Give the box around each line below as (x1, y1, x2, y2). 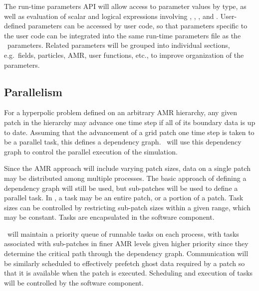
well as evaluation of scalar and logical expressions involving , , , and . (4, 10, 219, 21)
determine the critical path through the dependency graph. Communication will (4, 248, 249, 259)
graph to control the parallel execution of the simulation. (4, 146, 178, 156)
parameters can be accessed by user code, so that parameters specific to (28, 20, 248, 31)
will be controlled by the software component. (4, 277, 144, 288)
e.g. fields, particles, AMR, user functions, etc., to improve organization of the (4, 49, 244, 60)
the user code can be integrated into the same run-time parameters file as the (4, 30, 241, 40)
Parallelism (4, 84, 62, 99)
